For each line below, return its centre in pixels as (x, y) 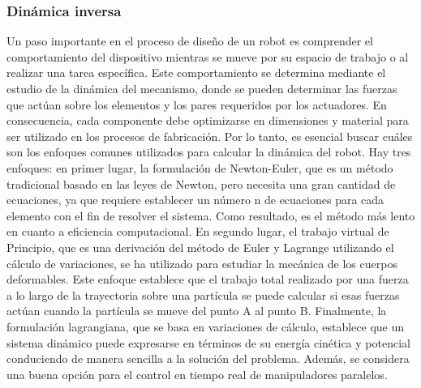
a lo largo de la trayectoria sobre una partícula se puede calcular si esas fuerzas (203, 294)
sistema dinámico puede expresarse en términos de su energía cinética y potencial (208, 342)
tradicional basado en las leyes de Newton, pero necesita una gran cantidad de (201, 183)
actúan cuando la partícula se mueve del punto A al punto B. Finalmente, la (197, 311)
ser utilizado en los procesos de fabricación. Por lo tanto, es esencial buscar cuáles (210, 136)
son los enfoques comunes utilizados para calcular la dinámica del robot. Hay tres (209, 152)
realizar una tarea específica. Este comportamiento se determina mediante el (196, 72)
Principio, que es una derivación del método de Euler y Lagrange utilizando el (200, 247)
